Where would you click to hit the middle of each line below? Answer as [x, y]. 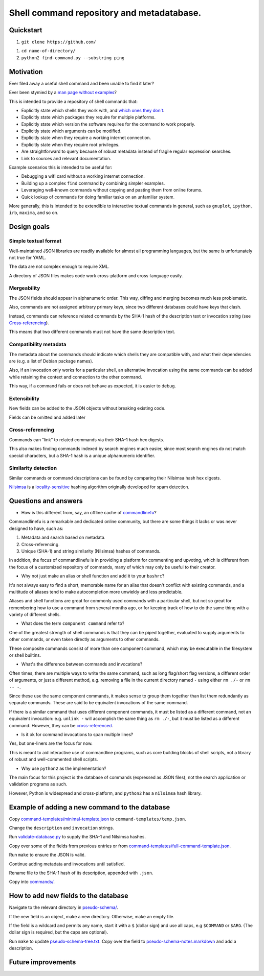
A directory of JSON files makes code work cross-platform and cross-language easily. [96, 275]
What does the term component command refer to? [73, 623]
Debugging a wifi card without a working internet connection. [83, 176]
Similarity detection [33, 468]
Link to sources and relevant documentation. [66, 158]
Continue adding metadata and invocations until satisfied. [67, 864]
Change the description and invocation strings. [62, 828]
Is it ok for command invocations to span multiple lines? [77, 734]
